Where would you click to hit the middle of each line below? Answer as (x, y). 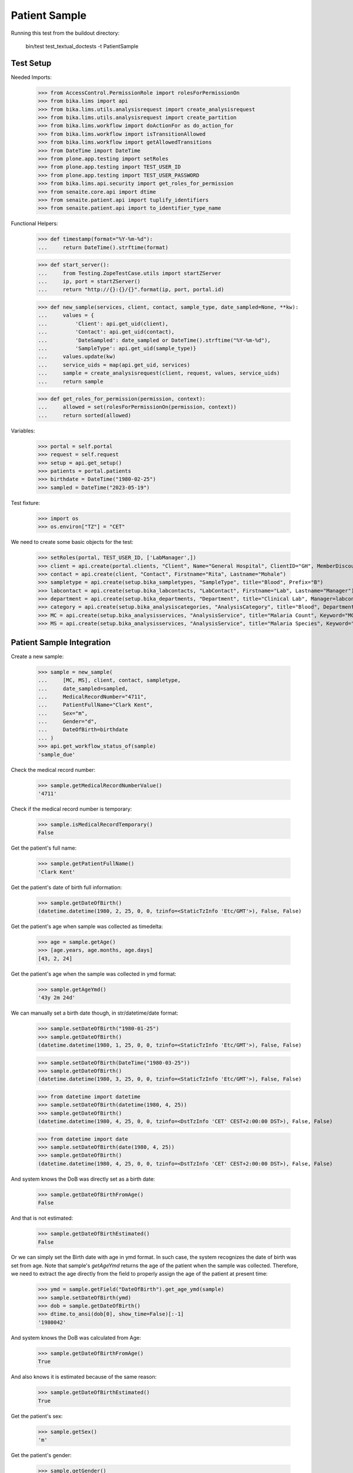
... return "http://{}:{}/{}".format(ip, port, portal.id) (131, 290)
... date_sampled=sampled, (83, 688)
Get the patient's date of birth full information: (66, 887)
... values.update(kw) (77, 357)
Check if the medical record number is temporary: (71, 809)
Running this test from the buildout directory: (65, 33)
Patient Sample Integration (61, 642)
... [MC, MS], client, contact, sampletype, (109, 680)
